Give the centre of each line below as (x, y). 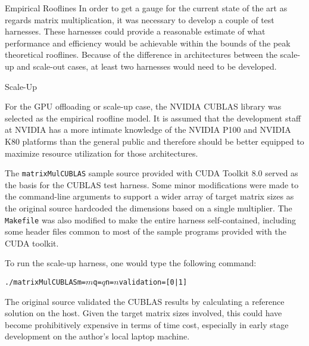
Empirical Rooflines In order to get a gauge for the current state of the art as (146, 8)
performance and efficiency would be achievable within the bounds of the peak (148, 43)
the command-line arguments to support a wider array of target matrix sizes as (149, 196)
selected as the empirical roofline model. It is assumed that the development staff (153, 118)
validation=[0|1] (153, 282)
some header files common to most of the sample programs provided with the (146, 231)
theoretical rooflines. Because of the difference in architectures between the (141, 54)
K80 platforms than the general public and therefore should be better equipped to (154, 141)
